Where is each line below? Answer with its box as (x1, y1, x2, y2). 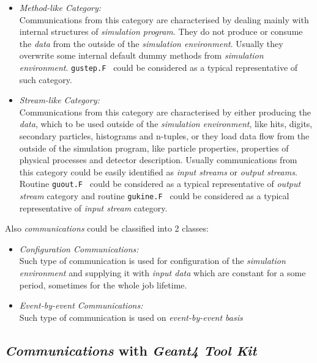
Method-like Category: (19, 1, 102, 13)
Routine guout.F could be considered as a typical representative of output (19, 177, 301, 190)
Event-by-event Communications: (19, 299, 143, 312)
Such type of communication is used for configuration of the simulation (19, 254, 286, 267)
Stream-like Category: (19, 94, 100, 106)
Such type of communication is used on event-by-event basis (19, 310, 243, 323)
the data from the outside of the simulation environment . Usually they (19, 37, 283, 50)
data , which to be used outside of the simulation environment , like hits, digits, (19, 117, 313, 130)
